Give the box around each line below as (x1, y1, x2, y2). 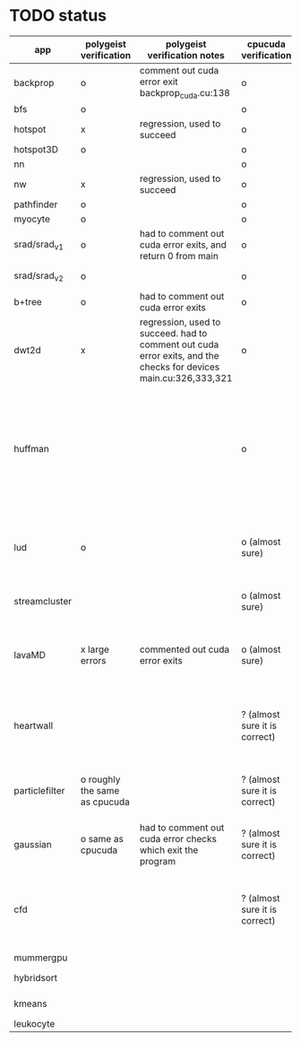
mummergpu (13, 951, 68, 964)
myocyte (13, 213, 51, 225)
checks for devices (139, 360, 220, 373)
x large (80, 643, 110, 656)
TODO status (9, 5, 107, 26)
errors (80, 655, 107, 667)
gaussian (13, 838, 52, 851)
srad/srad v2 (13, 269, 64, 283)
